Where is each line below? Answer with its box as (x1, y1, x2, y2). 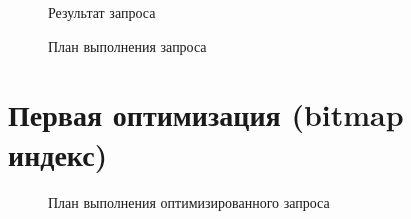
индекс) (8, 133, 108, 174)
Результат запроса (48, 2, 156, 22)
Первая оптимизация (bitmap (8, 94, 404, 135)
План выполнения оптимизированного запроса (48, 191, 330, 212)
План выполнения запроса (48, 35, 207, 56)
